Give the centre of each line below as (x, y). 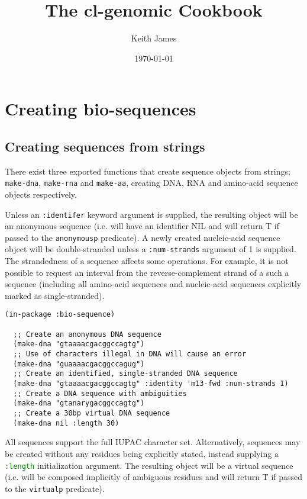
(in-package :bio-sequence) (60, 315)
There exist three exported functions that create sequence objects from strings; (148, 171)
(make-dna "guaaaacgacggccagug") (79, 364)
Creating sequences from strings (105, 146)
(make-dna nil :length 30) (66, 423)
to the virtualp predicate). (55, 488)
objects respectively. (41, 194)
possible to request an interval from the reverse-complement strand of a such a (147, 272)
